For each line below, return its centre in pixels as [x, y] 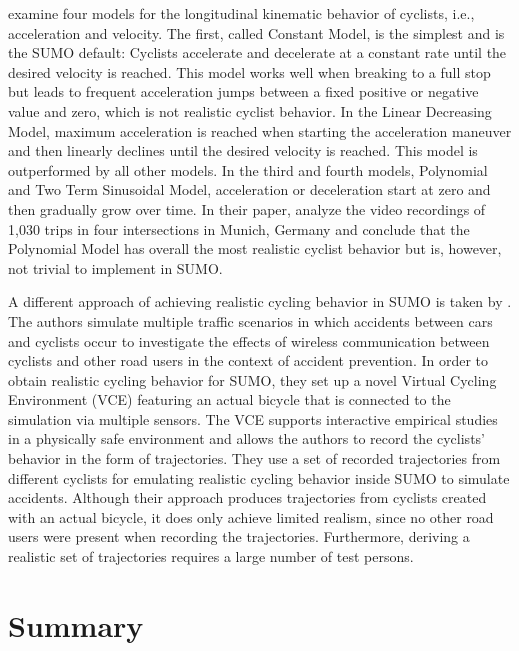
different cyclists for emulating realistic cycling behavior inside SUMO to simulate [259, 477]
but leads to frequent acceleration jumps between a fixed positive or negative [243, 91]
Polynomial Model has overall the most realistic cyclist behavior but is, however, [255, 248]
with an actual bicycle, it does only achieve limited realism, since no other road [251, 516]
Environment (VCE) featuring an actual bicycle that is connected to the [229, 399]
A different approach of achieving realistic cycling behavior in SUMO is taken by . [260, 301]
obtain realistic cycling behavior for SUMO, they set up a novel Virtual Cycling [252, 379]
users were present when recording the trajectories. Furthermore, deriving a [239, 536]
